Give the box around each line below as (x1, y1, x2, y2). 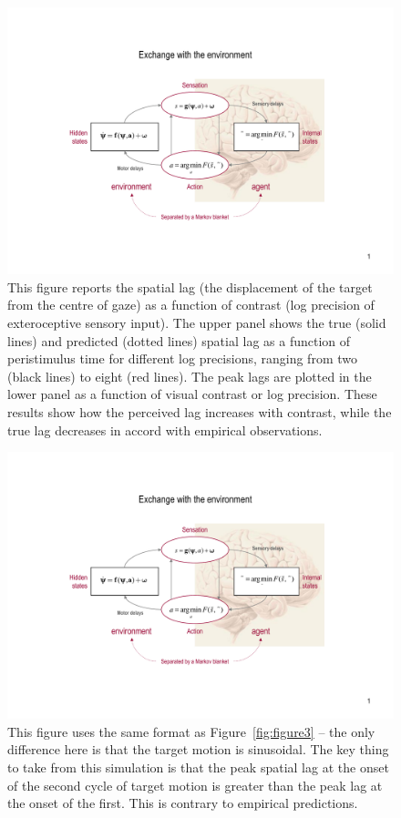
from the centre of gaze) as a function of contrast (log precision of (7, 295, 375, 314)
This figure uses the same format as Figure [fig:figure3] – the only (7, 721, 375, 741)
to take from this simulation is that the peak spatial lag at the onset (7, 758, 389, 777)
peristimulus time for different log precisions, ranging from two (7, 349, 357, 368)
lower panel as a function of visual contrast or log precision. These (7, 384, 377, 404)
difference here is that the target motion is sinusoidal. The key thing (7, 740, 389, 759)
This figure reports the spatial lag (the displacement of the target (7, 277, 373, 296)
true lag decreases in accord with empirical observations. (7, 420, 323, 439)
